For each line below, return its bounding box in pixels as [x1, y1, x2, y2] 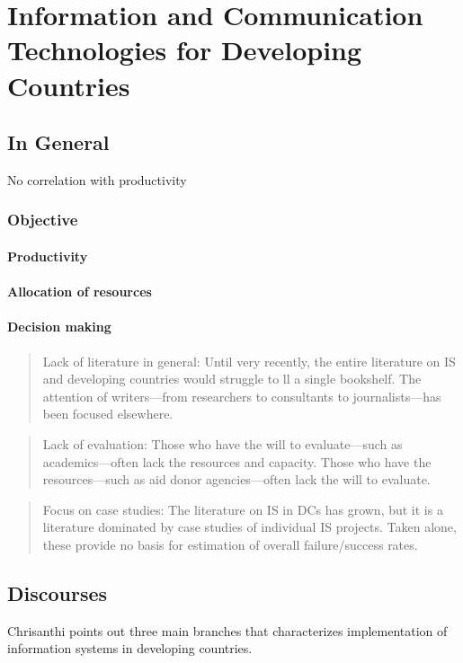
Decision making [7, 317, 111, 336]
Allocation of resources [7, 282, 152, 301]
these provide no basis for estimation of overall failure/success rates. [42, 535, 418, 553]
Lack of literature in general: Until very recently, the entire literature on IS [42, 351, 456, 370]
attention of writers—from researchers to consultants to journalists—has [42, 386, 441, 405]
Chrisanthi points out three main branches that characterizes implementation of [7, 621, 448, 640]
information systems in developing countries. [7, 639, 253, 658]
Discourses [7, 579, 108, 606]
